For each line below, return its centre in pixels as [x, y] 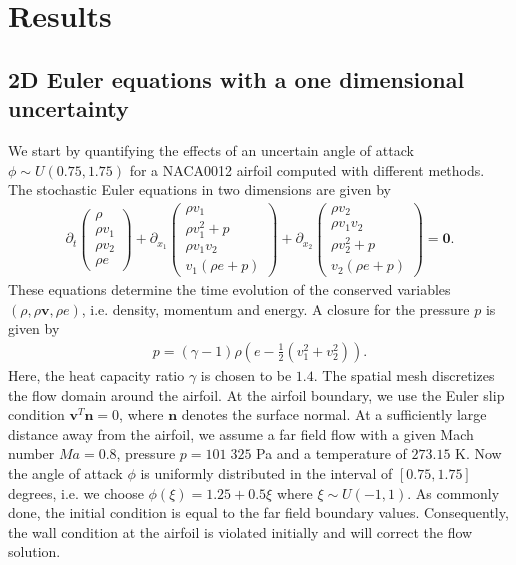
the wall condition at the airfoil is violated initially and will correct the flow [240, 531]
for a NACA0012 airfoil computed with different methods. [307, 169]
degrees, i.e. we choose [76, 492]
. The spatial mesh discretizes [404, 374]
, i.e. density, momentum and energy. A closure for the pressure [275, 308]
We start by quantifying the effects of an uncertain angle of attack [211, 149]
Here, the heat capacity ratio [96, 374]
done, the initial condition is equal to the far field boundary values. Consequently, [258, 512]
